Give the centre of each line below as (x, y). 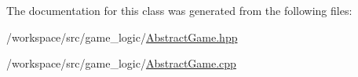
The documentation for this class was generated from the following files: (179, 10)
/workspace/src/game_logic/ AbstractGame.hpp (122, 37)
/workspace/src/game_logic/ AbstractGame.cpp (121, 63)
